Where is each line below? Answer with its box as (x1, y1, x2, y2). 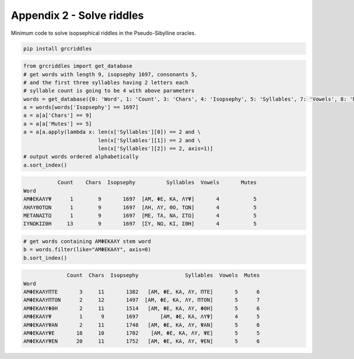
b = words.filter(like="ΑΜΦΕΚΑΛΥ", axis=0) (23, 246, 152, 253)
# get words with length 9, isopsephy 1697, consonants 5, (23, 71, 198, 78)
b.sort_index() (23, 254, 67, 261)
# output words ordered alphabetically (23, 153, 139, 160)
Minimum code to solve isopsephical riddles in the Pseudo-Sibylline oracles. (11, 29, 196, 37)
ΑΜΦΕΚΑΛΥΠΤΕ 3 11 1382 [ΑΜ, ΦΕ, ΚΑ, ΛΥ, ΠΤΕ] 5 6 (23, 289, 260, 295)
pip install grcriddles (23, 45, 93, 52)
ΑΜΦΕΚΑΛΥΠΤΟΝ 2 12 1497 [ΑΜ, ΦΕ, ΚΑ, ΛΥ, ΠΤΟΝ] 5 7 (23, 297, 260, 304)
